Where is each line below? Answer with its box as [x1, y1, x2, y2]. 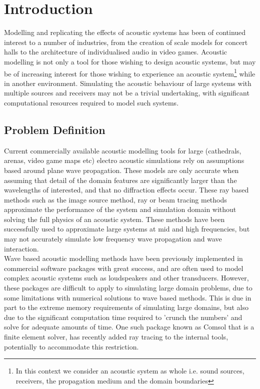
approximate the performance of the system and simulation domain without [4, 204, 236, 214]
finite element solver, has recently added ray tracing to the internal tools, [4, 331, 228, 342]
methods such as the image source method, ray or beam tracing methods [4, 194, 227, 204]
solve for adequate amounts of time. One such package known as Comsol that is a [4, 321, 254, 332]
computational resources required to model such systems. [4, 97, 179, 107]
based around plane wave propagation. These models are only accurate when [4, 164, 239, 175]
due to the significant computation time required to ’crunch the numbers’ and [4, 311, 242, 322]
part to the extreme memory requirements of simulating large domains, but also [4, 302, 248, 312]
